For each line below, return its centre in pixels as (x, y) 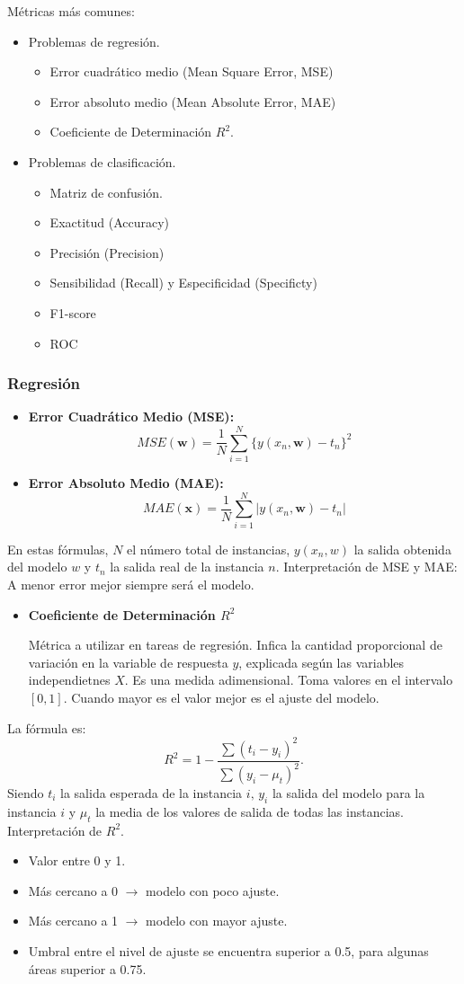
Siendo (26, 793)
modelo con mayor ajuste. (217, 921)
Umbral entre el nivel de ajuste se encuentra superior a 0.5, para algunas (228, 950)
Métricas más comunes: (71, 11)
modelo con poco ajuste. (213, 890)
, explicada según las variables (321, 662)
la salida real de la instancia (187, 567)
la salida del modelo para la (348, 793)
